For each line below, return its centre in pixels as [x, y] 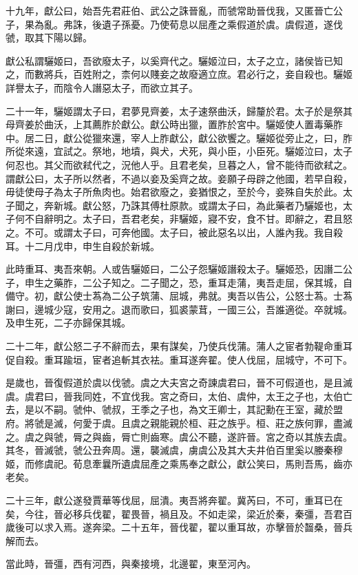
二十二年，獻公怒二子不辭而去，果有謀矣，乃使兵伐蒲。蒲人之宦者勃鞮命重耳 [179, 346]
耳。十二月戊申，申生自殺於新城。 [83, 245]
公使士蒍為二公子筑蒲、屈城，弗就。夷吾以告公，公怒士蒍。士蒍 [208, 296]
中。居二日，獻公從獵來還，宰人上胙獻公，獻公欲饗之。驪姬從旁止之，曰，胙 [179, 137]
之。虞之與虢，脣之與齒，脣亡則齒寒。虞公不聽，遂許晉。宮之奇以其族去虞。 [179, 436]
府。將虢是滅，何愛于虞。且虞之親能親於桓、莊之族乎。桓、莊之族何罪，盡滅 [179, 423]
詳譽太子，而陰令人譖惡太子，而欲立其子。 [102, 87]
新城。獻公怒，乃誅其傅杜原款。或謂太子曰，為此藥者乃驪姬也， [198, 205]
